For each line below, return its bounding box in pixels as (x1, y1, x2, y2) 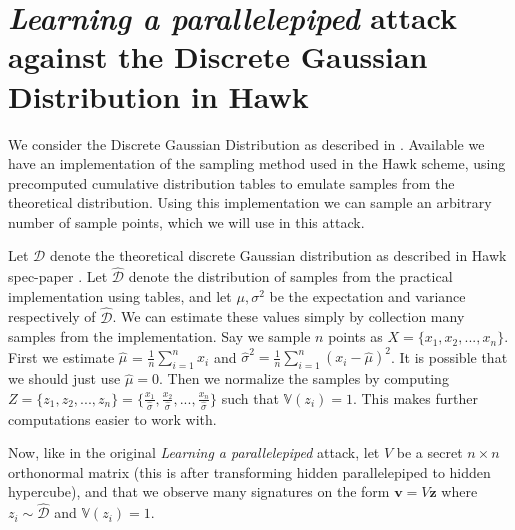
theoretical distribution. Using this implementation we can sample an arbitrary (8, 192, 492, 213)
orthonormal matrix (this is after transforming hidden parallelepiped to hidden (8, 461, 491, 482)
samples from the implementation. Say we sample (8, 326, 311, 347)
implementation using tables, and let (8, 285, 232, 306)
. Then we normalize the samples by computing (159, 368, 449, 389)
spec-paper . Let (8, 266, 108, 287)
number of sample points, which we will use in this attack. (8, 211, 365, 232)
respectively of (8, 306, 96, 327)
